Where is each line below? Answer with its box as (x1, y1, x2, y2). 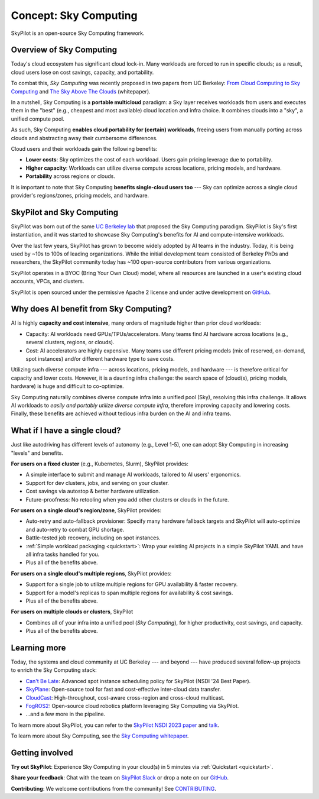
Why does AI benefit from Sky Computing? (11, 304, 172, 314)
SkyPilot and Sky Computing (11, 207, 119, 217)
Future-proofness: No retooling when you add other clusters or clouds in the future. (25, 496, 230, 503)
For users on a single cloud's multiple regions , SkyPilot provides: (11, 570, 172, 577)
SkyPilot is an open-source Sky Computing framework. (11, 30, 145, 37)
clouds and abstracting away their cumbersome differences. (11, 134, 158, 141)
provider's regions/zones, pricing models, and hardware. (11, 192, 149, 199)
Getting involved (11, 748, 73, 758)
